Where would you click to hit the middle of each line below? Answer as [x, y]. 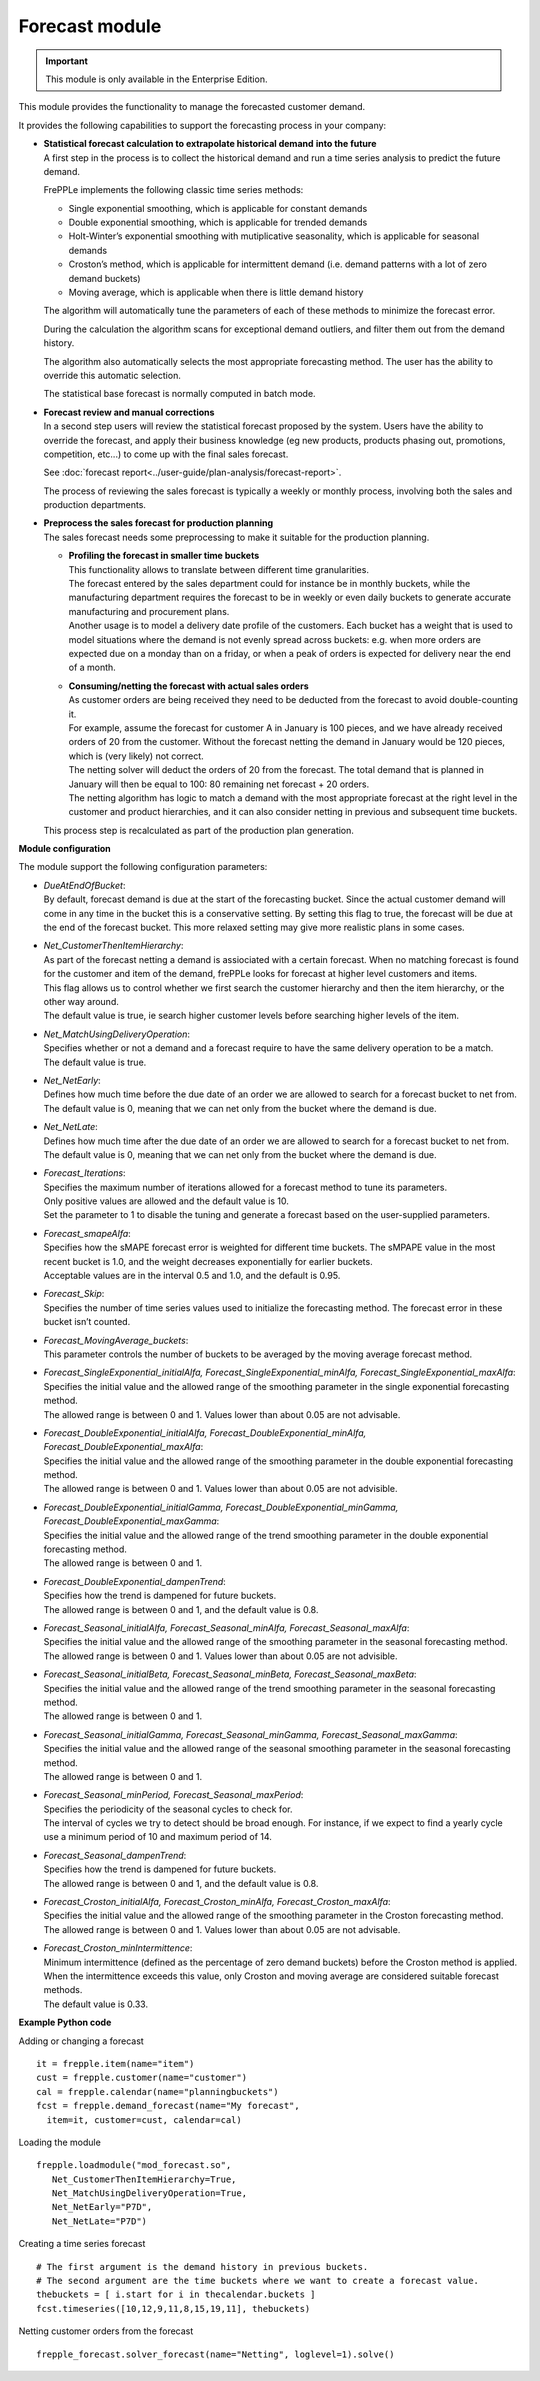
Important [67, 61]
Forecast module [90, 26]
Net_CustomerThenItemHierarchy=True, [144, 2179]
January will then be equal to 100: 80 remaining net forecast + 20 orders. [219, 784]
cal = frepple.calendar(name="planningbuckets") [157, 2091]
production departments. [95, 505]
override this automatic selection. [112, 375]
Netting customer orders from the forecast [106, 2331]
